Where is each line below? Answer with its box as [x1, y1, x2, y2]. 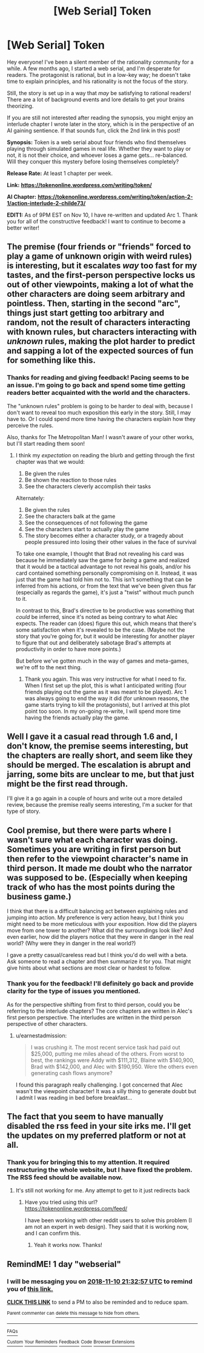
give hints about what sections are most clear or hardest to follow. [7, 964, 171, 971]
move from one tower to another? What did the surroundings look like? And [7, 927, 194, 934]
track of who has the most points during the [7, 882, 175, 892]
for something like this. [7, 356, 96, 366]
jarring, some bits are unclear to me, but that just [7, 769, 194, 779]
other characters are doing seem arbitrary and [7, 289, 185, 299]
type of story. [7, 807, 41, 815]
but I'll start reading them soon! [7, 440, 85, 447]
